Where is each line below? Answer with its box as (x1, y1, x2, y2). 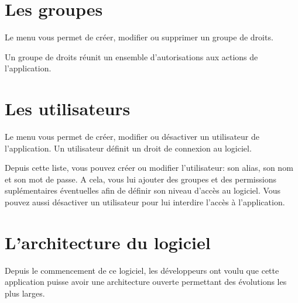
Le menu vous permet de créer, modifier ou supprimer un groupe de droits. (5, 31, 273, 43)
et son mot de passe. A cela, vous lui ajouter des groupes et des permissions (5, 173, 276, 185)
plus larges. (5, 287, 45, 299)
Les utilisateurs (5, 97, 131, 120)
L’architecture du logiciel (5, 230, 211, 254)
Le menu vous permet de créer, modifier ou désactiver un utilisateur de (5, 130, 260, 143)
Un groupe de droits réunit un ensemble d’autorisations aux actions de (5, 50, 258, 63)
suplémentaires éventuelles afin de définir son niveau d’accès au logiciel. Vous (5, 184, 281, 197)
